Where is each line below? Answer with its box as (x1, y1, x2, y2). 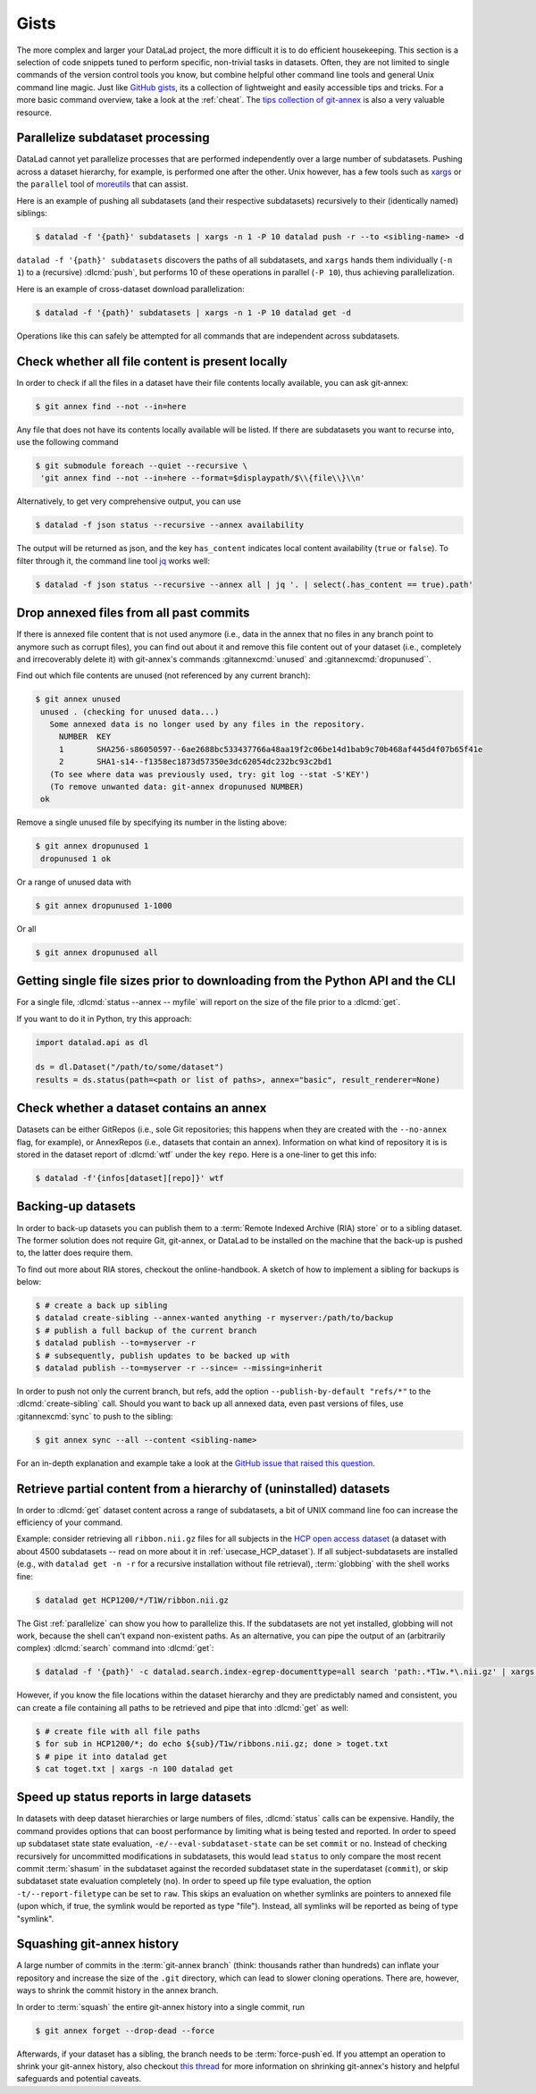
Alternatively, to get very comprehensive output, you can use (16, 496, 241, 507)
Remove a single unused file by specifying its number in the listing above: (16, 817, 288, 828)
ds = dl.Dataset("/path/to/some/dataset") (35, 1062, 224, 1072)
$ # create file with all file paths (35, 1726, 201, 1737)
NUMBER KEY (58, 732, 112, 741)
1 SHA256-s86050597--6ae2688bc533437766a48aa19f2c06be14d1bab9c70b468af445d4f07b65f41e (58, 744, 483, 754)
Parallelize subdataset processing (16, 130, 210, 146)
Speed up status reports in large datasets (16, 1789, 252, 1805)
